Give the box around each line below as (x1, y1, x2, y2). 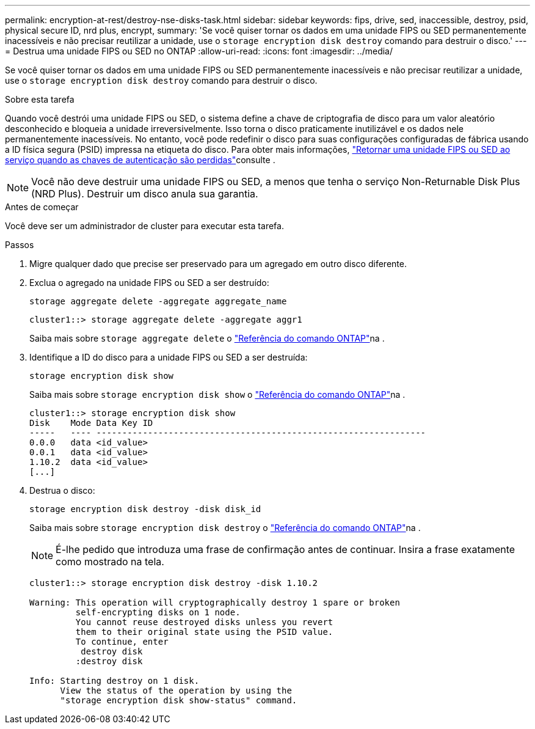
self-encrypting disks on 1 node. (75, 607, 241, 617)
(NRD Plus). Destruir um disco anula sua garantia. (31, 188, 258, 200)
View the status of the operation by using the (60, 686, 292, 695)
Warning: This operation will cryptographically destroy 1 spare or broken (29, 598, 400, 607)
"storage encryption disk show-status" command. (60, 695, 297, 705)
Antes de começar (5, 202, 79, 212)
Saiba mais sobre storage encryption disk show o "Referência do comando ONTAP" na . (29, 389, 406, 400)
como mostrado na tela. (56, 555, 164, 568)
